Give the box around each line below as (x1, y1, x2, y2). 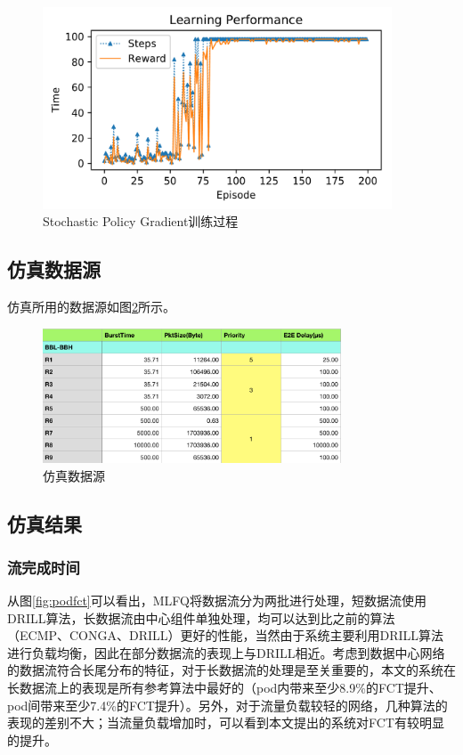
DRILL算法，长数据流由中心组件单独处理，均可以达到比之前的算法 (7, 608, 395, 627)
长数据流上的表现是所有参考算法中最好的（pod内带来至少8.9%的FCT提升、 (7, 678, 442, 697)
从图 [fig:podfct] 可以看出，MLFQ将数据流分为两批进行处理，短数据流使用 (7, 591, 426, 610)
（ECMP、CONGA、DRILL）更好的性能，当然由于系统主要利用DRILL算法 (7, 626, 444, 645)
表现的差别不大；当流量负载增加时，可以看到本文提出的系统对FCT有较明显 (7, 713, 444, 732)
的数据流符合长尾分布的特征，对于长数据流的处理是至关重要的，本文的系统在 (7, 661, 456, 679)
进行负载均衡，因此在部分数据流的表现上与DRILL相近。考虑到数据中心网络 (7, 643, 445, 662)
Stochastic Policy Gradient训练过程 (43, 212, 239, 231)
